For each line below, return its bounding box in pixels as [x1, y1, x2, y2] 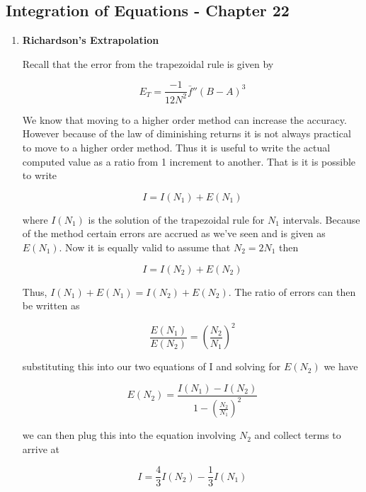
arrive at [22, 441, 59, 456]
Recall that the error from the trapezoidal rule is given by [22, 56, 274, 71]
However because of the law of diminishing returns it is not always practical [22, 126, 351, 141]
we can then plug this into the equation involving [22, 428, 236, 442]
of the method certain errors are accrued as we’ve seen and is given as [22, 226, 326, 241]
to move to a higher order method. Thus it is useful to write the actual [22, 139, 331, 154]
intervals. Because [282, 212, 360, 227]
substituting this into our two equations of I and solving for [22, 359, 281, 374]
